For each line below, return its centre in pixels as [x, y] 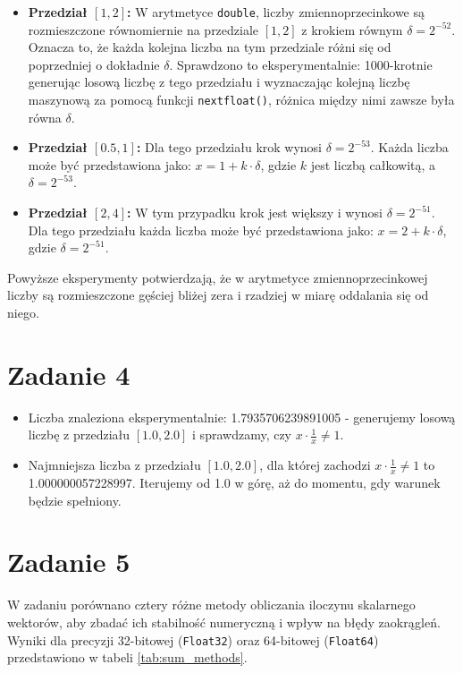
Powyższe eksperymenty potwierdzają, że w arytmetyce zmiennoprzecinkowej [218, 277]
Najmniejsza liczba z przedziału [114, 465]
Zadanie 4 [69, 374]
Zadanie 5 [69, 562]
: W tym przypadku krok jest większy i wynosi [255, 213]
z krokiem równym [352, 29]
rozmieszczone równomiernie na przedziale [143, 29]
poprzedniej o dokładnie [94, 64]
